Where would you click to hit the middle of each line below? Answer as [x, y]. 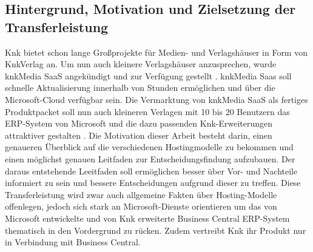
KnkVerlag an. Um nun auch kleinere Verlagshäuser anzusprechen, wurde [141, 64]
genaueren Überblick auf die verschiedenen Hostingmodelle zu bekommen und [149, 147]
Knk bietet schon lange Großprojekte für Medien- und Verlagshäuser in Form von [156, 52]
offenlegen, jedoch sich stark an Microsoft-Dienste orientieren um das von [141, 206]
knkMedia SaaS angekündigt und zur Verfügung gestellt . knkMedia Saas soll [148, 75]
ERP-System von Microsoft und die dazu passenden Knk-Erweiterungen [139, 123]
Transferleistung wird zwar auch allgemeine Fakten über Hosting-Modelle [141, 194]
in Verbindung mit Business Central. [73, 242]
